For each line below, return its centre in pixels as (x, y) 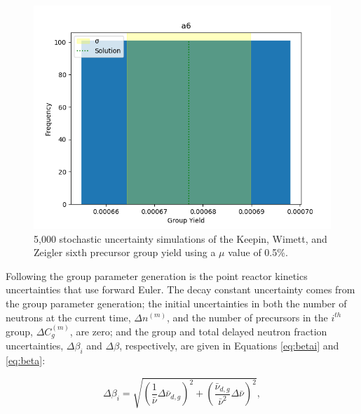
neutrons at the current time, (68, 317)
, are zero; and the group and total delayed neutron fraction (198, 331)
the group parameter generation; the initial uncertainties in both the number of (176, 303)
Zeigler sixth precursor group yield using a (125, 252)
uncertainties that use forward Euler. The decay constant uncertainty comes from (180, 289)
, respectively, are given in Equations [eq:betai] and (229, 346)
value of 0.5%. (258, 252)
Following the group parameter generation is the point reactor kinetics (157, 275)
